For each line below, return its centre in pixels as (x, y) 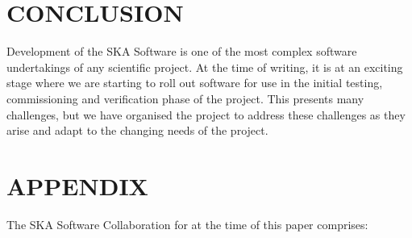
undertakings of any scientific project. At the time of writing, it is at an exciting (205, 67)
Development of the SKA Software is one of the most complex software (182, 51)
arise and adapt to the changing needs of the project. (137, 130)
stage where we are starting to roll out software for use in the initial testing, (195, 83)
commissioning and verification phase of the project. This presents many (185, 98)
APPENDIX (77, 185)
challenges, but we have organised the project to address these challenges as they (206, 114)
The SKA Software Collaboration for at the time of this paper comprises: (187, 224)
